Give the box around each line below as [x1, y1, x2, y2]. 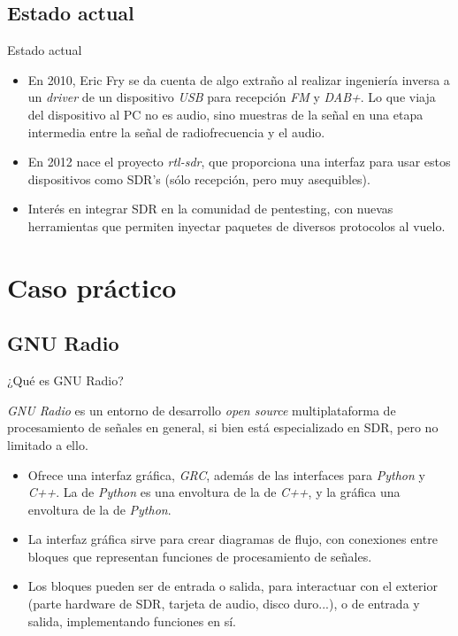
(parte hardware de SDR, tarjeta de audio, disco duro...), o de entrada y [27, 594, 420, 613]
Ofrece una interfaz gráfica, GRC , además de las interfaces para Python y [27, 465, 425, 484]
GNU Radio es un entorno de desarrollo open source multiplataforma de [7, 400, 396, 419]
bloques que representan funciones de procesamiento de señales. [27, 547, 372, 565]
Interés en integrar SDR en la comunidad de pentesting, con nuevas [27, 199, 393, 218]
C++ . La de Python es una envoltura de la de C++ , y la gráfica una [27, 483, 401, 501]
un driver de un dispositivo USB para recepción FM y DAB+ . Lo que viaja [27, 88, 436, 106]
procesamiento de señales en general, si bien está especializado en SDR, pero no [7, 418, 439, 437]
